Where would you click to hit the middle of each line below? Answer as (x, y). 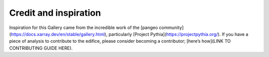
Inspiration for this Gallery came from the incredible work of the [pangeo (83, 28)
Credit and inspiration (55, 13)
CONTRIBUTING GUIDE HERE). (41, 48)
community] (171, 28)
